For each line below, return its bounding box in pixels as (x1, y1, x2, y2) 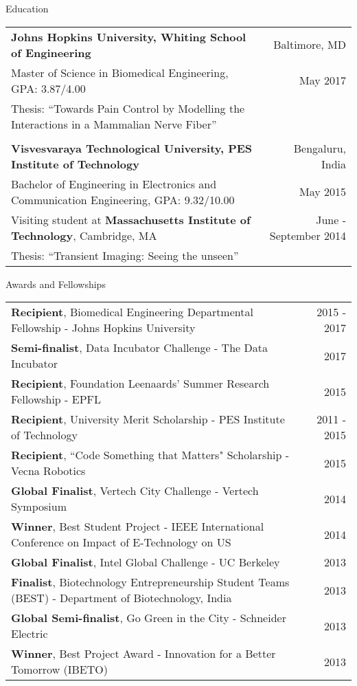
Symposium (11, 498, 67, 515)
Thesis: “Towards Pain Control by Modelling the (11, 100, 245, 116)
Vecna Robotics (11, 463, 86, 479)
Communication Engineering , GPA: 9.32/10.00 (11, 191, 235, 208)
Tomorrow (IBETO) (11, 661, 108, 678)
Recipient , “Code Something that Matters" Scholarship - (11, 447, 290, 463)
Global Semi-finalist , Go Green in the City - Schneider (11, 610, 286, 626)
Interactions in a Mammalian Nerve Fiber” (11, 115, 217, 132)
